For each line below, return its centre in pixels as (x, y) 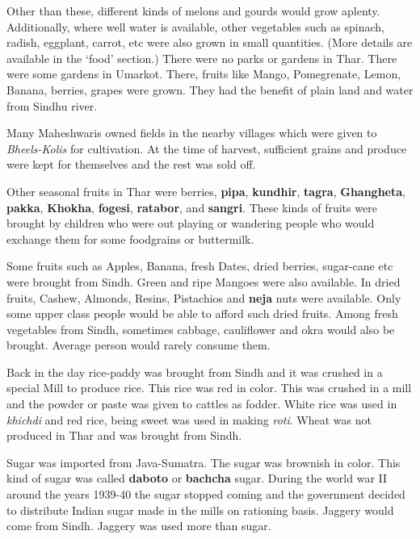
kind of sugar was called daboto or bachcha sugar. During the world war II (197, 478)
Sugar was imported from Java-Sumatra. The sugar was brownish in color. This (204, 462)
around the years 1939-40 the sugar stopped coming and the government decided (206, 494)
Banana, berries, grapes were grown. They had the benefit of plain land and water (210, 89)
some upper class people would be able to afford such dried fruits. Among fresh (202, 313)
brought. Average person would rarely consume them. (139, 345)
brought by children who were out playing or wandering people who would (191, 223)
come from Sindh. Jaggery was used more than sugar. (139, 526)
